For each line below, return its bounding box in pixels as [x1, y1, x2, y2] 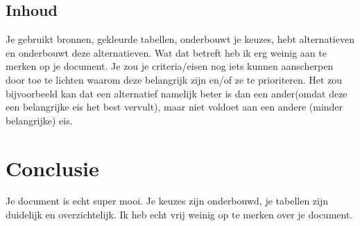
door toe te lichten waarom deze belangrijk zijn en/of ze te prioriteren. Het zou [6, 72, 343, 86]
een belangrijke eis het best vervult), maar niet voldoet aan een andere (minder [6, 100, 343, 114]
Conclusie [6, 153, 99, 182]
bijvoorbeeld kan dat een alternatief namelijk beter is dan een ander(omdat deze [6, 86, 348, 100]
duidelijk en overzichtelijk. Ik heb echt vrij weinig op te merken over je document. [6, 207, 353, 222]
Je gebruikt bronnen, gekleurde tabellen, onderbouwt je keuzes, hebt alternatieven [6, 32, 354, 46]
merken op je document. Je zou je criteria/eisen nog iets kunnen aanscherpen [6, 59, 334, 73]
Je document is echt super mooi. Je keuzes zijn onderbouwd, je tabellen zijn [6, 194, 329, 208]
